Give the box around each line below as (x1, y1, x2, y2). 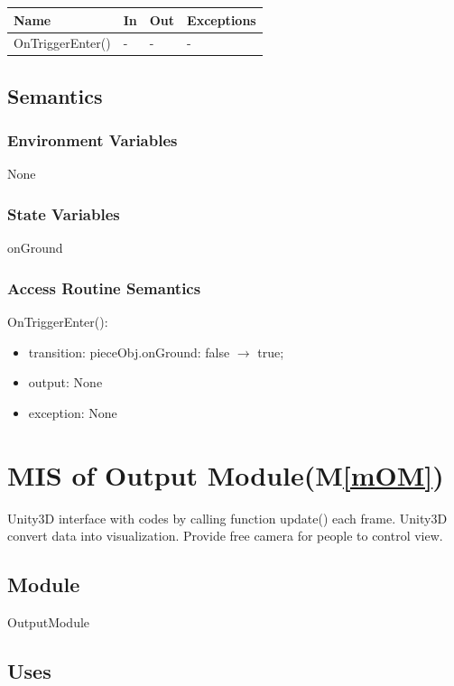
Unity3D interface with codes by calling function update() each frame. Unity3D (7, 508, 448, 527)
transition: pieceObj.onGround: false (28, 342, 230, 361)
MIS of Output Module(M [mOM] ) (7, 456, 444, 493)
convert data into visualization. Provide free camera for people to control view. (7, 526, 443, 545)
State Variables (7, 202, 120, 225)
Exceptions (187, 10, 256, 29)
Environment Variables (7, 129, 178, 152)
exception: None (28, 403, 117, 422)
